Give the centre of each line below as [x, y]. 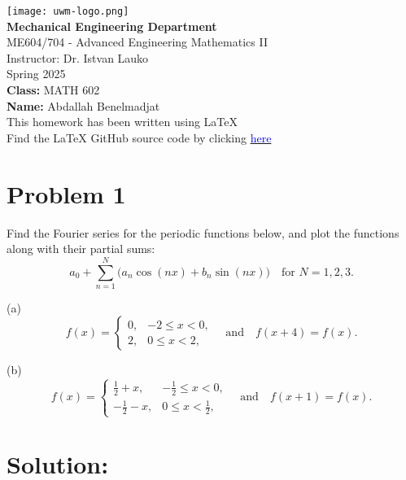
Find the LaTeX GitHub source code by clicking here [139, 137]
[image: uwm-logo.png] [68, 11]
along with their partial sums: [81, 249]
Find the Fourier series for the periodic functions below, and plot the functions [203, 232]
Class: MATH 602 [53, 90]
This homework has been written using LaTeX [122, 122]
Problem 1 [66, 193]
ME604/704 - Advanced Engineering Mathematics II [137, 42]
